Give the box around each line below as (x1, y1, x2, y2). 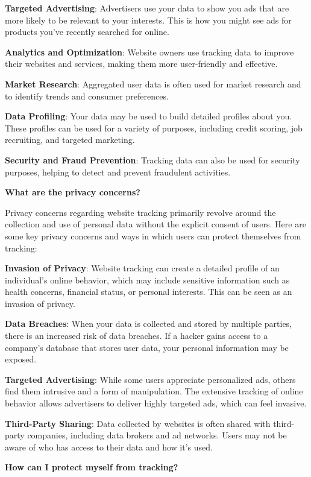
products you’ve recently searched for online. (5, 25, 169, 38)
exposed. (5, 353, 37, 365)
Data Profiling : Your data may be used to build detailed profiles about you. (5, 110, 292, 122)
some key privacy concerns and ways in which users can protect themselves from (5, 229, 301, 242)
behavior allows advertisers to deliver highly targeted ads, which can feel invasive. (5, 397, 307, 409)
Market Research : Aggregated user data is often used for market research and (5, 77, 301, 90)
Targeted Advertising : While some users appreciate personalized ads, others (5, 373, 296, 385)
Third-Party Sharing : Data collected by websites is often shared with (5, 417, 271, 429)
